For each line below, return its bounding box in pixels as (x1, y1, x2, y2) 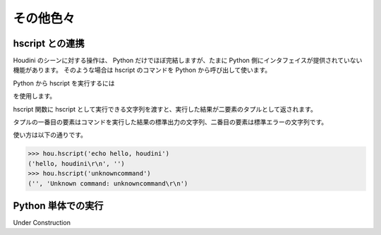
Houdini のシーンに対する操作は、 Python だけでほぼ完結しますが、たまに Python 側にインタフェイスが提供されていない (13, 56, 363, 65)
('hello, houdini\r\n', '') (28, 159, 125, 167)
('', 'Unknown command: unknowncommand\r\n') (28, 179, 188, 187)
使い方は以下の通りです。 (13, 131, 87, 139)
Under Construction (13, 219, 71, 227)
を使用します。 (13, 92, 56, 100)
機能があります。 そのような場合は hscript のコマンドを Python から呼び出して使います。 (13, 66, 272, 74)
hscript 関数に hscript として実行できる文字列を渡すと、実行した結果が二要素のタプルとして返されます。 (13, 104, 317, 113)
